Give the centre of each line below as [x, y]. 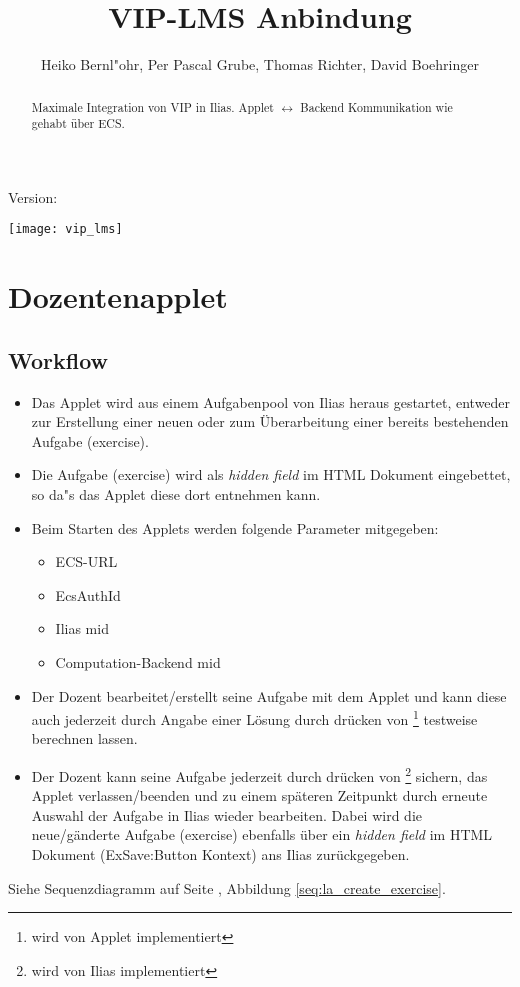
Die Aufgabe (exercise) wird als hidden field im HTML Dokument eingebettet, [271, 474]
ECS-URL [86, 561]
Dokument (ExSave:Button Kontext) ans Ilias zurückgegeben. [220, 854]
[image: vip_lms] [65, 229]
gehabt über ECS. [78, 123]
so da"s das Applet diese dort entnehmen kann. [176, 494]
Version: [33, 196]
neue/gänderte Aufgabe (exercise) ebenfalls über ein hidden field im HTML [262, 834]
